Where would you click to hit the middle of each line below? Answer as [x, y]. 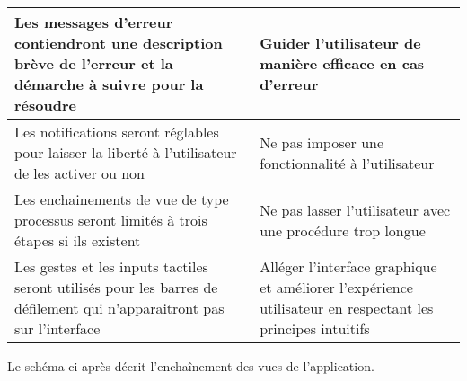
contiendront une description [119, 43]
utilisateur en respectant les [347, 308]
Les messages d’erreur [94, 22]
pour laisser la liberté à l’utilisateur [126, 152]
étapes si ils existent [78, 240]
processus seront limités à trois [111, 220]
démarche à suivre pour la [109, 84]
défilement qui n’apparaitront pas [119, 308]
